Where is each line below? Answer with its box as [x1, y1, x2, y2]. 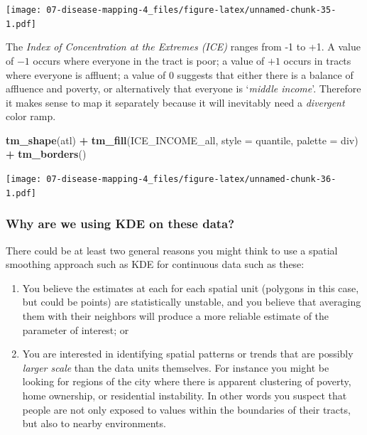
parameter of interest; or [22, 322, 129, 337]
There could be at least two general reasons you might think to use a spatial [6, 242, 338, 257]
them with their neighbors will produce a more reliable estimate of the [22, 308, 329, 323]
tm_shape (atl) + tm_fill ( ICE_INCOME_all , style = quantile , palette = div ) [6, 132, 358, 147]
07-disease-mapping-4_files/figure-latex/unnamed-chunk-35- [46, 5, 336, 15]
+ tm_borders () [6, 146, 87, 161]
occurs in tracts [283, 53, 351, 68]
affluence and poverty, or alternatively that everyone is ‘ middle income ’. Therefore [6, 81, 361, 96]
